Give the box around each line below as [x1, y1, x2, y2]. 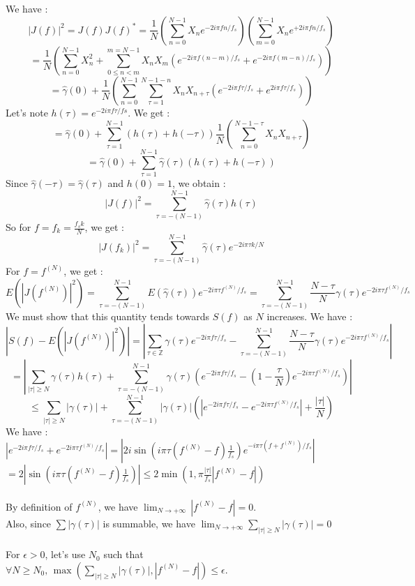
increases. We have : [266, 308, 353, 323]
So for [6, 220, 31, 234]
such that [103, 547, 144, 562]
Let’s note [6, 105, 48, 119]
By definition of [6, 499, 73, 513]
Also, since [6, 516, 52, 530]
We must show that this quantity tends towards [6, 308, 210, 323]
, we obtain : [172, 176, 226, 190]
